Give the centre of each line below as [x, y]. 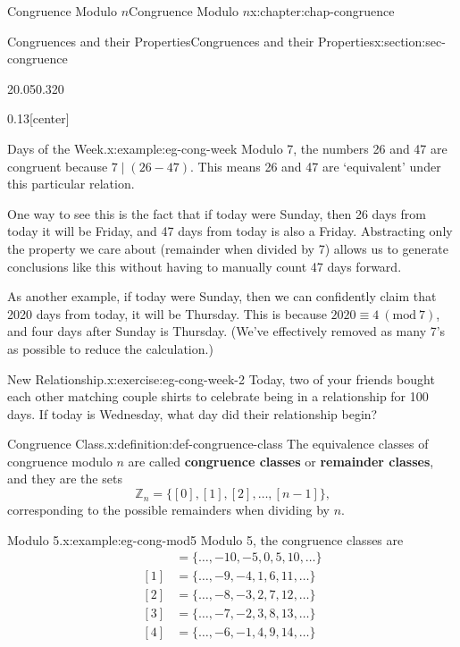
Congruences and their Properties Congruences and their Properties [191, 41]
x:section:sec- [410, 41]
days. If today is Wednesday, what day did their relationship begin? [192, 413]
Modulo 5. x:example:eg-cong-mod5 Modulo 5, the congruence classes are [205, 539]
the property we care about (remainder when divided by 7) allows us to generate [228, 248]
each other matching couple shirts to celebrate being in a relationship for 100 [218, 396]
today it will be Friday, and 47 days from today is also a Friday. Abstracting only [230, 231]
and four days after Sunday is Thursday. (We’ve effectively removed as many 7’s [226, 331]
